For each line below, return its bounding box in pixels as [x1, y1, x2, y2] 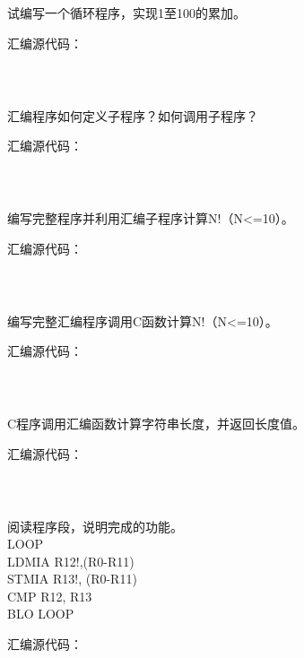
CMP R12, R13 [7, 586, 92, 605]
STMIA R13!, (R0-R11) [7, 569, 137, 588]
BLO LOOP [7, 604, 74, 623]
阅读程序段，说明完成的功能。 [7, 516, 183, 535]
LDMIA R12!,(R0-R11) [7, 551, 135, 570]
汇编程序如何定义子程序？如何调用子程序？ [7, 106, 258, 125]
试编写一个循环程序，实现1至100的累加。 [7, 4, 246, 22]
